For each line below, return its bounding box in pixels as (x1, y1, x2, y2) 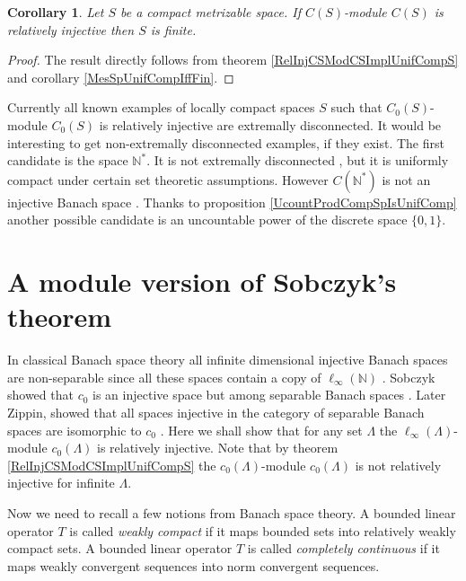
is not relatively (355, 455, 442, 474)
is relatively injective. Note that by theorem (97, 438, 339, 457)
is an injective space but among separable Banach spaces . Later (92, 385, 446, 404)
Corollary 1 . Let (7, 3, 104, 21)
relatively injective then (7, 20, 135, 39)
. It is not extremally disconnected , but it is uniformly (146, 151, 449, 170)
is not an (382, 170, 431, 189)
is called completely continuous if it (247, 539, 440, 558)
